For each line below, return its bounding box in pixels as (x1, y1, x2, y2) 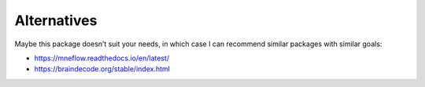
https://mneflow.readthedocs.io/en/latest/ (34, 53, 169, 63)
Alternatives (14, 12, 98, 29)
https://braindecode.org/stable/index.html (34, 64, 171, 74)
